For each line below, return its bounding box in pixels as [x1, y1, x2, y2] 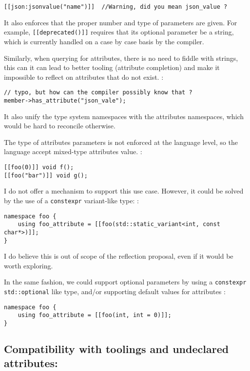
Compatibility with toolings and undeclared [4, 341, 229, 356]
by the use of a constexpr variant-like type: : [4, 195, 139, 205]
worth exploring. [4, 260, 53, 270]
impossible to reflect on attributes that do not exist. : [4, 71, 164, 82]
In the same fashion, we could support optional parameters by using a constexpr [4, 277, 247, 287]
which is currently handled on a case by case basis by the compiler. [4, 36, 204, 46]
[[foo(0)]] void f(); [4, 163, 74, 171]
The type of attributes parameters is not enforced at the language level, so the [4, 137, 238, 147]
